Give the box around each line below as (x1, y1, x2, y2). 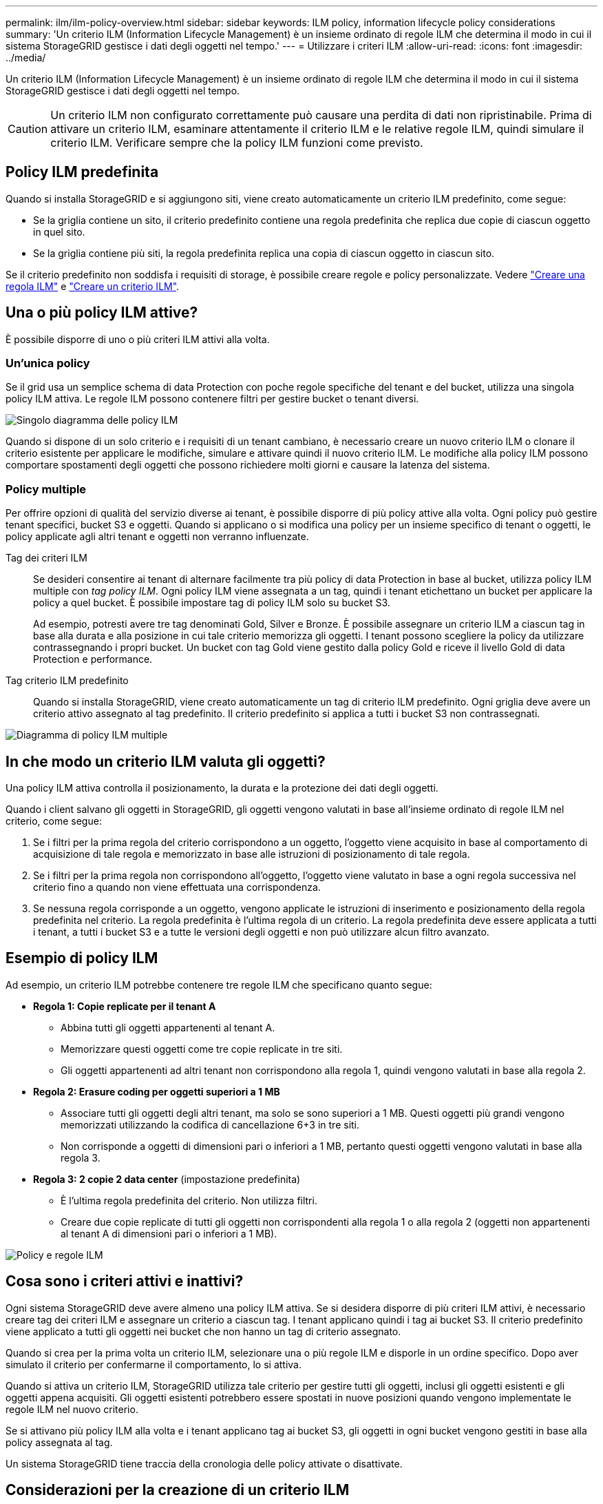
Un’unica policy (6, 356, 90, 371)
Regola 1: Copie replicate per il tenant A (33, 1000, 216, 1012)
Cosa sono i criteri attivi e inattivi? (6, 1273, 244, 1290)
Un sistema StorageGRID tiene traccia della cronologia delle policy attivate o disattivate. (6, 1457, 403, 1470)
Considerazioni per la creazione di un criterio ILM (6, 1481, 350, 1499)
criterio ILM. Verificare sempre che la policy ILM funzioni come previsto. (50, 136, 423, 150)
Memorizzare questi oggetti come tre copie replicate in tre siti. (61, 1042, 343, 1055)
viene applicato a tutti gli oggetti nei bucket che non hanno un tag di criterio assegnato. (6, 1325, 401, 1337)
